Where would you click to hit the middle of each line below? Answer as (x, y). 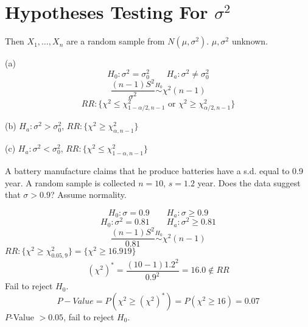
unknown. (250, 41)
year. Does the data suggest (249, 182)
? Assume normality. (88, 195)
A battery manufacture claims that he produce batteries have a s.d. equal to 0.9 (154, 170)
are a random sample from (115, 41)
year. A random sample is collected (70, 182)
